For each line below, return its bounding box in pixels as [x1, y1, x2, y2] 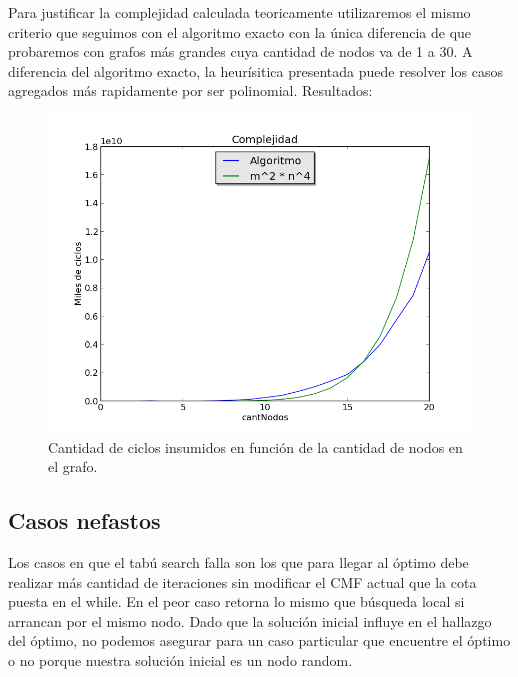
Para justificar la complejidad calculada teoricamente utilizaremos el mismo [8, 2, 471, 22]
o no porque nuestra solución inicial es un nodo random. [8, 649, 353, 670]
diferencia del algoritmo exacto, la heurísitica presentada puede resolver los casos [8, 60, 503, 81]
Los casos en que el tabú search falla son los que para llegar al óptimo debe [8, 551, 469, 572]
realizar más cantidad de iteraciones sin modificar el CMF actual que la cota [8, 571, 477, 592]
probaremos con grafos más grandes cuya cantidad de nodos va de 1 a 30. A [8, 41, 473, 62]
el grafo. [48, 456, 98, 477]
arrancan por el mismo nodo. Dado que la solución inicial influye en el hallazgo [8, 610, 492, 631]
